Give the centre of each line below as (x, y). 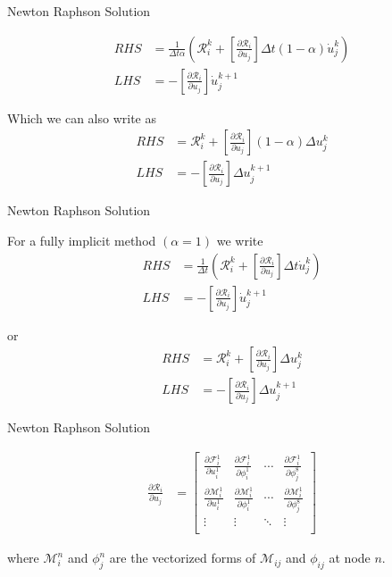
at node (350, 558)
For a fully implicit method (82, 240)
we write (240, 240)
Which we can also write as (82, 117)
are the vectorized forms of (183, 558)
